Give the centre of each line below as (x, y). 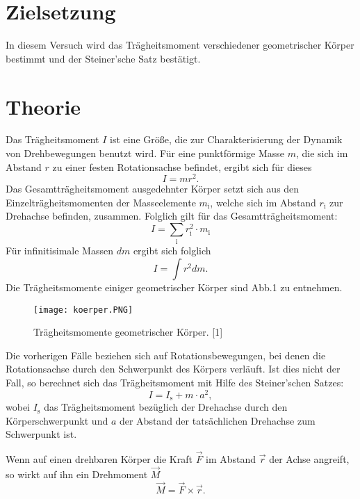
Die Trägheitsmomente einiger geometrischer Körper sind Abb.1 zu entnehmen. (174, 287)
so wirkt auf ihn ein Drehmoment (77, 474)
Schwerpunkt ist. (41, 434)
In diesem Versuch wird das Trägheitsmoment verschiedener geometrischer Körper (180, 45)
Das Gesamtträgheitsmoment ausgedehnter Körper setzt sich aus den (153, 189)
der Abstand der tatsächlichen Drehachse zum (217, 420)
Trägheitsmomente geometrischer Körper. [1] (128, 332)
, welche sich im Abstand (263, 202)
